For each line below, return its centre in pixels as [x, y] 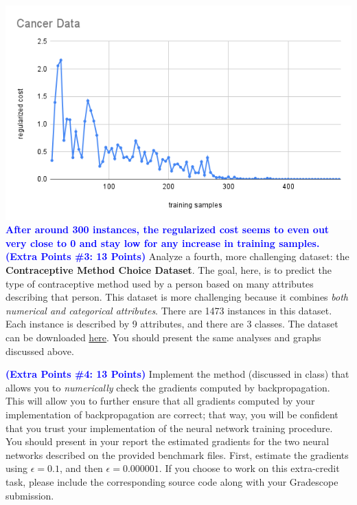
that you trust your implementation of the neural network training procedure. [169, 428]
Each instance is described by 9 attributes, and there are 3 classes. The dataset [172, 324]
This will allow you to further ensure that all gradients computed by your [160, 401]
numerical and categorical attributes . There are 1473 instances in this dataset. [169, 310]
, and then [81, 468]
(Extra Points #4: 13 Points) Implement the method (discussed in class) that [177, 374]
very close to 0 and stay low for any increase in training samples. [163, 243]
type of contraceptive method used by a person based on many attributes [160, 283]
